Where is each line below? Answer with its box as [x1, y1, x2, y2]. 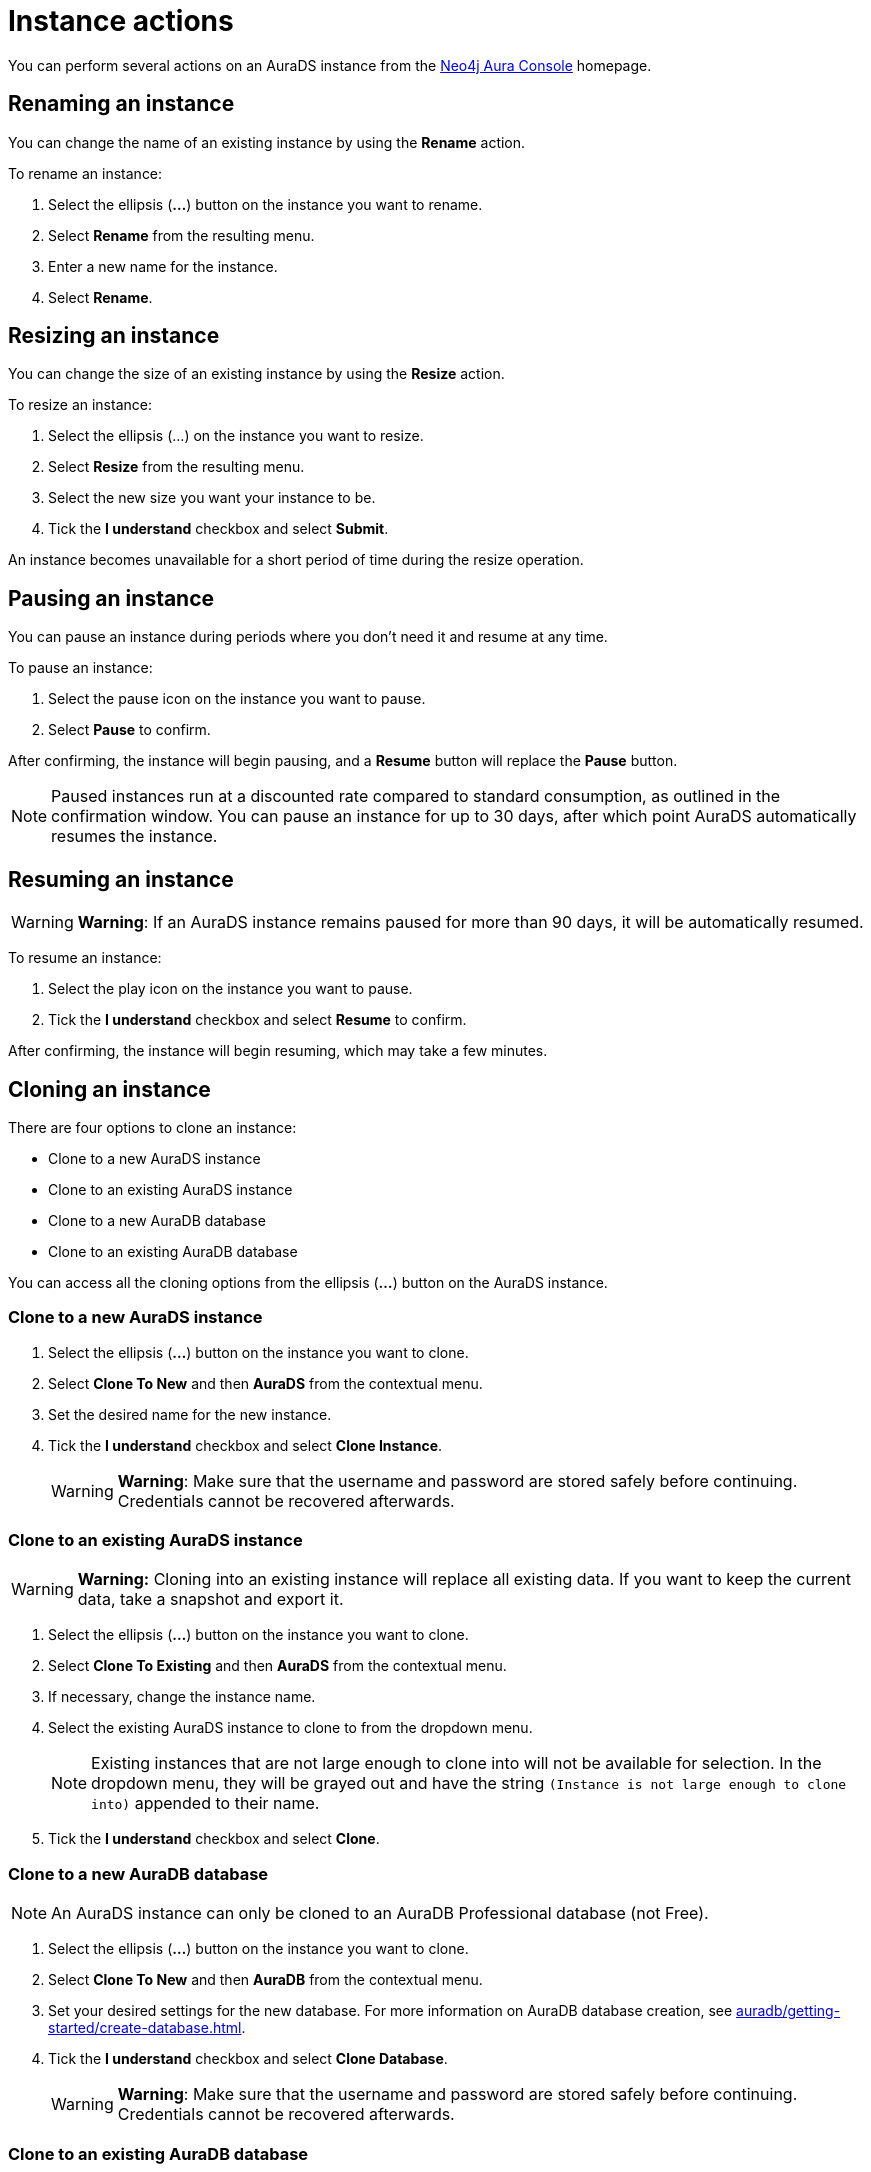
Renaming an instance [8, 91, 235, 117]
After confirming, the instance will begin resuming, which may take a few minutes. [8, 1042, 548, 1060]
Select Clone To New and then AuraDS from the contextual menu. [48, 1374, 483, 1392]
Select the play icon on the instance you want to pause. [48, 980, 413, 998]
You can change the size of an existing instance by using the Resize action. [8, 365, 505, 383]
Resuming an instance [8, 866, 234, 892]
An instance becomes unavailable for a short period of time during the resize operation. [8, 551, 584, 569]
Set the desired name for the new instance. [48, 1405, 332, 1423]
